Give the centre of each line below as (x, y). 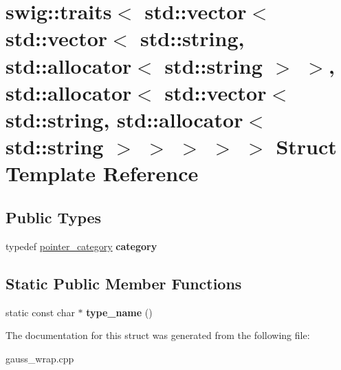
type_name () (119, 312)
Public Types (54, 217)
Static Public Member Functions (124, 283)
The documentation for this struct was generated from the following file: (158, 335)
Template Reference (102, 173)
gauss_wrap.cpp (40, 358)
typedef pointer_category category (81, 246)
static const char (40, 312)
